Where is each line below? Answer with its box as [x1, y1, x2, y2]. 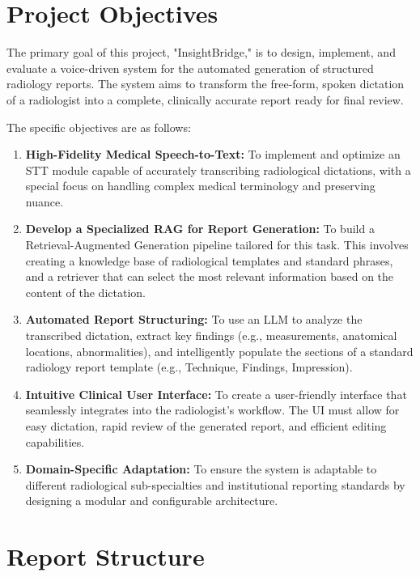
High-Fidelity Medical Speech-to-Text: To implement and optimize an [25, 146, 401, 163]
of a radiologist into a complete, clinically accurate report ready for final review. [6, 91, 404, 108]
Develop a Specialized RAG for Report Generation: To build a [25, 220, 375, 237]
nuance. [25, 193, 64, 210]
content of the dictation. [25, 283, 146, 300]
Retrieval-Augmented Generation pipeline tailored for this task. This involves [25, 236, 409, 253]
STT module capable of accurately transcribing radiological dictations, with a [25, 161, 411, 178]
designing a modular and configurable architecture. [25, 492, 278, 509]
